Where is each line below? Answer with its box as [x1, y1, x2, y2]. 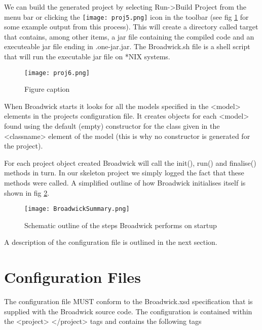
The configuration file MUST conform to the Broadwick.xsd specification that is [4, 296, 253, 307]
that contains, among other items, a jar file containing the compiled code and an [4, 31, 254, 42]
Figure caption [24, 84, 70, 94]
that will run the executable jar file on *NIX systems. [4, 51, 170, 62]
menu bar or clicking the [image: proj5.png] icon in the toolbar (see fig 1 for [4, 11, 249, 22]
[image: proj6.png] [24, 69, 90, 77]
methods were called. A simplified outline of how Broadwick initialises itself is [4, 177, 246, 188]
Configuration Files [4, 267, 141, 287]
